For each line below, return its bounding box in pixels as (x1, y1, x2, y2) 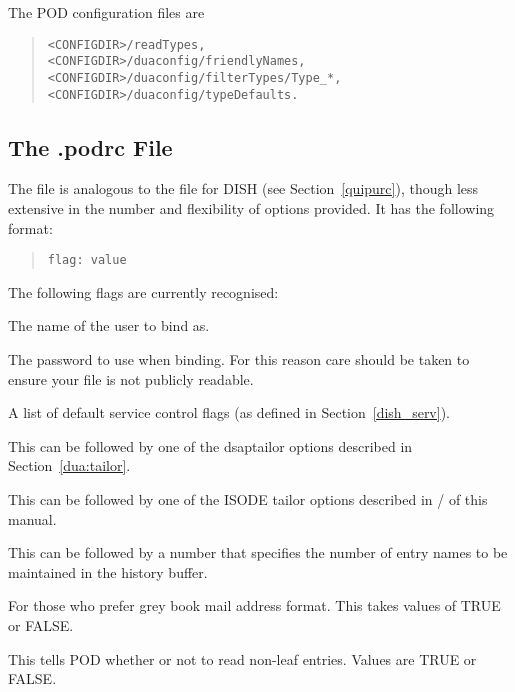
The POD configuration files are (8, 2, 205, 22)
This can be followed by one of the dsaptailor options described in (8, 435, 413, 456)
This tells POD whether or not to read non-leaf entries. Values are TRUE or (8, 648, 477, 669)
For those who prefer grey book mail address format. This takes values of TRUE (8, 595, 501, 616)
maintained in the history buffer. (8, 561, 208, 582)
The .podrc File (8, 131, 173, 162)
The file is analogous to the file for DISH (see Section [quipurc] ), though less (8, 178, 479, 199)
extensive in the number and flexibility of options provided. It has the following (8, 198, 495, 219)
